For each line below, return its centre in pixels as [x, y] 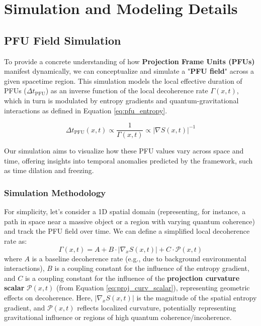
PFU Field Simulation [63, 40]
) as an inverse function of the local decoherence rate [127, 91]
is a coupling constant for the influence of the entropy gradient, [152, 268]
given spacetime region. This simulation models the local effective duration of [123, 80]
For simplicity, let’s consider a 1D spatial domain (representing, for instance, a [125, 211]
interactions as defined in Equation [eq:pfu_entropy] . [86, 110]
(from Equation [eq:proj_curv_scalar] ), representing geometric [153, 288]
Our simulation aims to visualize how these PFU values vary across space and [124, 151]
